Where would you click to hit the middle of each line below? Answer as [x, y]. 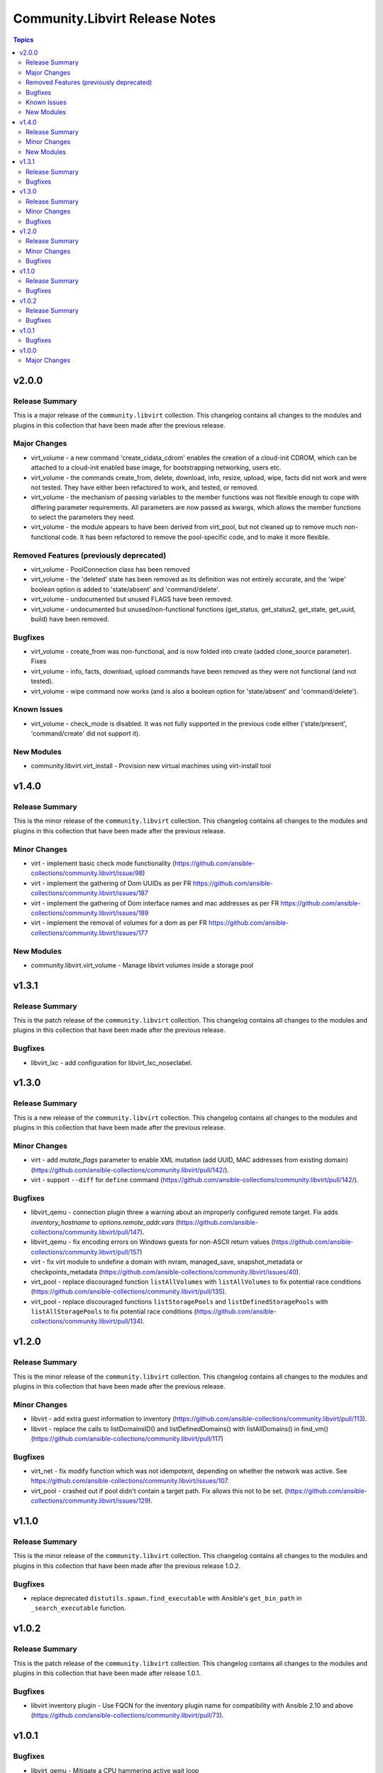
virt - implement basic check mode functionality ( [103, 863]
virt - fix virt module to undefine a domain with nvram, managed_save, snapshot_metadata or [167, 1262]
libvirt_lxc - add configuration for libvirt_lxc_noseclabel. [112, 1062]
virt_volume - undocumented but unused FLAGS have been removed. [132, 599]
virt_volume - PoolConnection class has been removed [111, 569]
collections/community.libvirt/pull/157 [85, 1252]
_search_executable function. [79, 1608]
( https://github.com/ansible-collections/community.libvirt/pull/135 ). [129, 1291]
